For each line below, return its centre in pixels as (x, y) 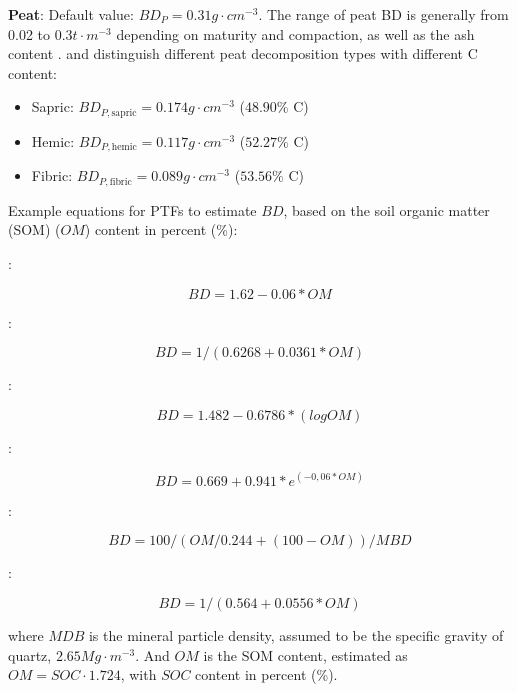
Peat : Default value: (71, 14)
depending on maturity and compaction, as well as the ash (295, 33)
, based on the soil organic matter (386, 209)
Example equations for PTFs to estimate (132, 209)
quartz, (30, 654)
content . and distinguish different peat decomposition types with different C (243, 53)
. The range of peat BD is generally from (383, 14)
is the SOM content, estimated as (305, 654)
